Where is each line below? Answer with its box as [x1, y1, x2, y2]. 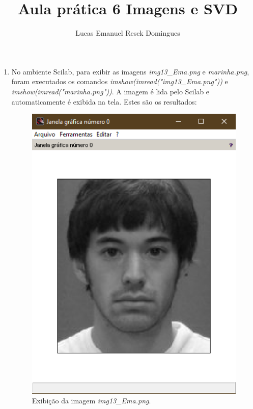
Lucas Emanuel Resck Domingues [75, 28, 180, 38]
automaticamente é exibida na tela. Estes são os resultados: [11, 96, 197, 107]
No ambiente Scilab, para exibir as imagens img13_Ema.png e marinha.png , [11, 66, 249, 76]
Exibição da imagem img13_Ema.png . [32, 395, 151, 406]
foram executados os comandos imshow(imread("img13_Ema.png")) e [11, 76, 228, 87]
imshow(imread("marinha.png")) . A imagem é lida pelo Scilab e [11, 86, 210, 96]
